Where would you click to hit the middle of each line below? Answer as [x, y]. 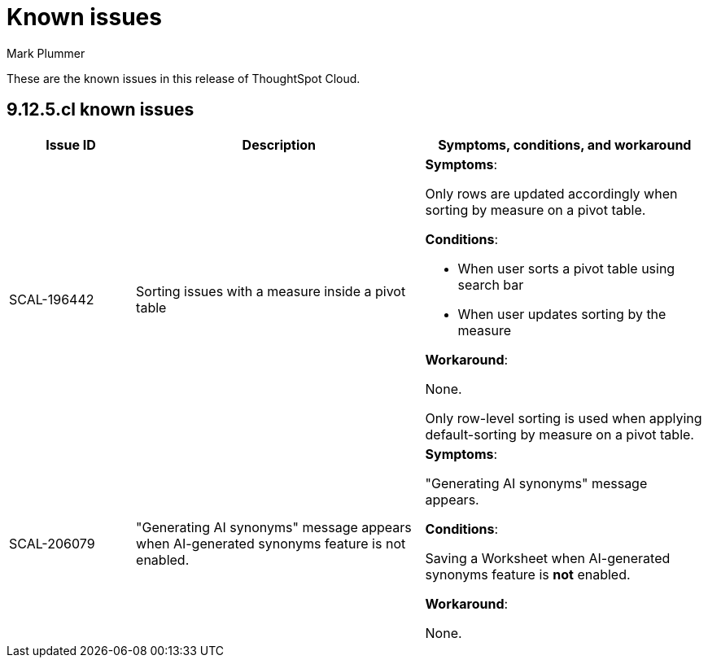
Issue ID [71, 144]
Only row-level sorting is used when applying [564, 418]
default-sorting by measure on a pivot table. [559, 434]
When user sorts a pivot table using [566, 268]
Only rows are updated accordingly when [551, 193]
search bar [491, 284]
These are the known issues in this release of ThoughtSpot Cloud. [184, 78]
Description [279, 144]
